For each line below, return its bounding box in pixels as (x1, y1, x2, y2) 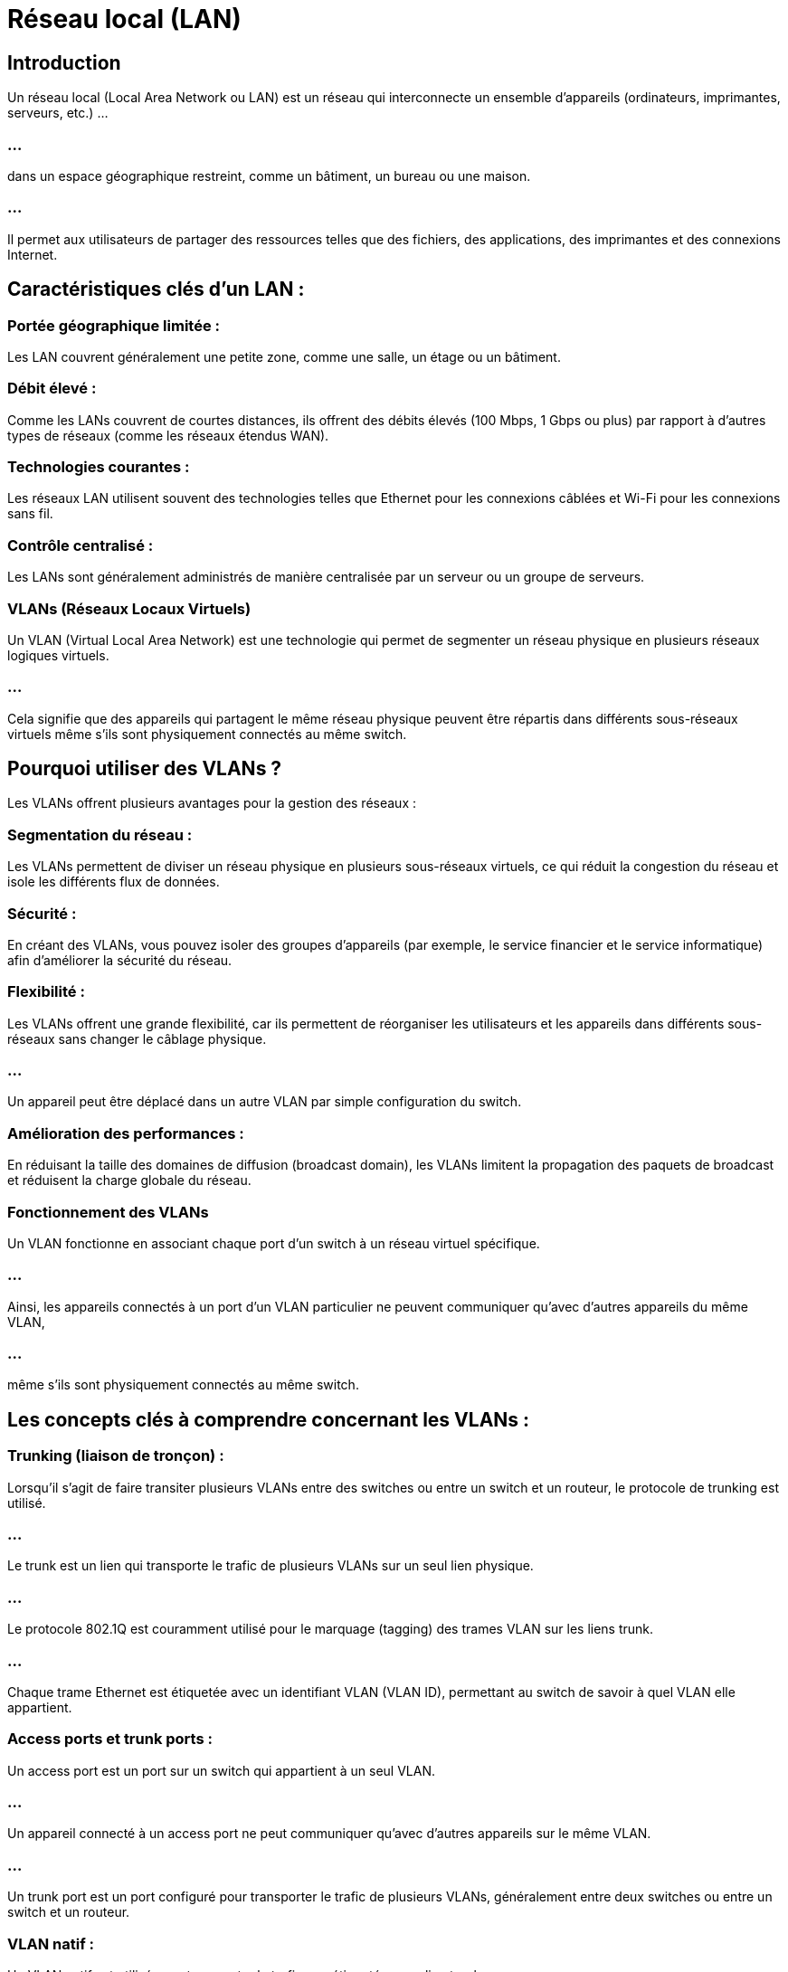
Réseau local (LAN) (7, 4, 242, 34)
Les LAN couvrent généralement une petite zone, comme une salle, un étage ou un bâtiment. (7, 348, 561, 365)
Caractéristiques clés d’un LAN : (7, 278, 305, 301)
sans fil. (7, 506, 53, 522)
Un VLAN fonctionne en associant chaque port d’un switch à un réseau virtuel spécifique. (7, 1235, 540, 1251)
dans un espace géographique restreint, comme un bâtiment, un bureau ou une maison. (7, 167, 531, 184)
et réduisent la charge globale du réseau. (7, 1172, 252, 1189)
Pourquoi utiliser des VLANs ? (7, 757, 282, 781)
